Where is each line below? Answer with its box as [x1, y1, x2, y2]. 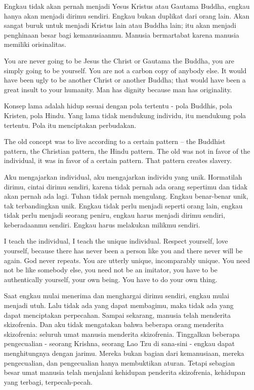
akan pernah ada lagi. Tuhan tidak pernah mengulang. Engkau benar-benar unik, [4, 191, 249, 201]
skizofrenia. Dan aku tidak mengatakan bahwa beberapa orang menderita [4, 319, 224, 329]
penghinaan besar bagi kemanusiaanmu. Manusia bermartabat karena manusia [4, 29, 239, 40]
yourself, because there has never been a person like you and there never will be [4, 246, 243, 256]
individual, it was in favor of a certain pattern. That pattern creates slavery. [4, 155, 232, 165]
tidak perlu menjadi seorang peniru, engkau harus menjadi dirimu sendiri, [4, 210, 225, 220]
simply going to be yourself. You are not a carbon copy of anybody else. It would [4, 65, 247, 75]
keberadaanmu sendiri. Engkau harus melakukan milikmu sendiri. [4, 219, 200, 229]
